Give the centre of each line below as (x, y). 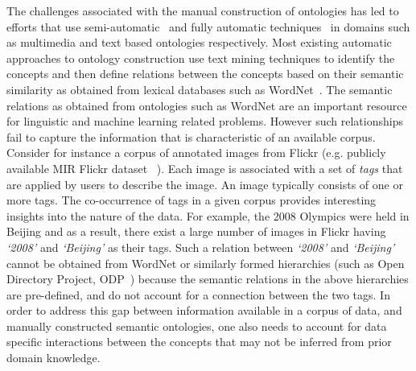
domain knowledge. (54, 358)
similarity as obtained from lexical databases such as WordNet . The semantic (200, 89)
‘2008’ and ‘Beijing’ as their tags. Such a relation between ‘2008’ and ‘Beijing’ (201, 247)
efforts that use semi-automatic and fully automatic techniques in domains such (208, 26)
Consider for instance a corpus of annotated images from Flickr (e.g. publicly (196, 153)
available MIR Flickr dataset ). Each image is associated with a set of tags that (205, 168)
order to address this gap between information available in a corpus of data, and (204, 310)
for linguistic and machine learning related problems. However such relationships (205, 121)
